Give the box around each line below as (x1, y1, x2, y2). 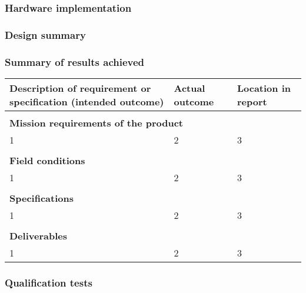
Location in (237, 81, 291, 95)
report (237, 94, 267, 108)
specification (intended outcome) (9, 94, 164, 108)
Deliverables (9, 228, 67, 242)
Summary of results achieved (5, 54, 144, 69)
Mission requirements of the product (9, 115, 184, 129)
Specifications (9, 191, 74, 205)
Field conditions (9, 153, 85, 167)
